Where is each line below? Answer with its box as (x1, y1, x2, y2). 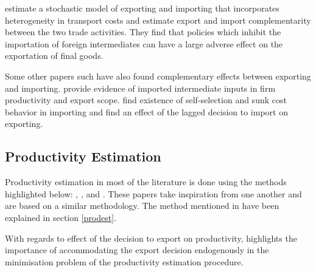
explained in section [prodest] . (5, 211, 117, 223)
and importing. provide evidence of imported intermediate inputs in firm (5, 81, 276, 94)
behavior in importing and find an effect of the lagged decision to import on (5, 105, 288, 118)
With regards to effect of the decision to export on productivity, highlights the (5, 231, 297, 244)
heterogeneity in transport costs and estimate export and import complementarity (5, 13, 311, 26)
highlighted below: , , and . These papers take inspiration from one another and (5, 187, 302, 200)
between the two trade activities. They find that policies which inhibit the (5, 25, 281, 38)
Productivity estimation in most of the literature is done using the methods (5, 175, 287, 188)
